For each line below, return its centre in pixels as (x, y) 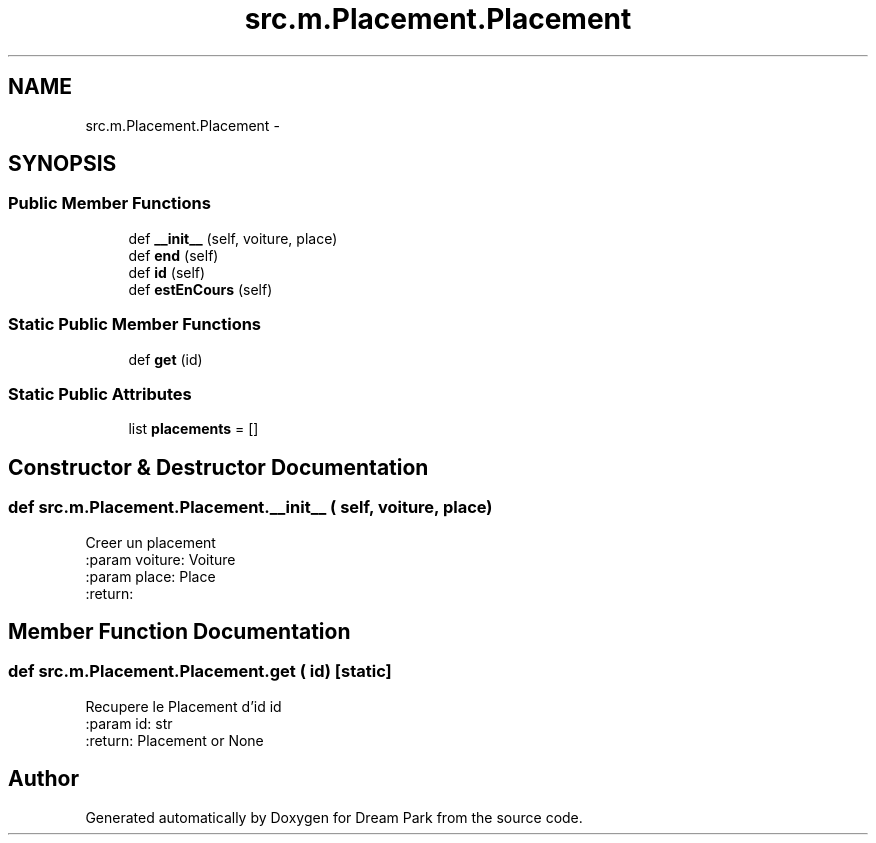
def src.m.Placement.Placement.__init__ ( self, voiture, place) (250, 507)
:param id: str (129, 723)
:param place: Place (150, 576)
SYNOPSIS (62, 164)
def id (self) (167, 272)
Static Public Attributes (100, 393)
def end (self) (173, 255)
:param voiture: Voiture (160, 559)
